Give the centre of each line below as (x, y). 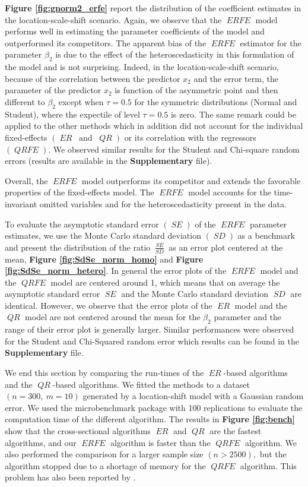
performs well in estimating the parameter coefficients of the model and (135, 31)
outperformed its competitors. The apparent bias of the (106, 42)
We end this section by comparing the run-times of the (104, 373)
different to (25, 101)
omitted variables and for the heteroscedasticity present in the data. (163, 203)
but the (273, 454)
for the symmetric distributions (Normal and (216, 101)
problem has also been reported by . (70, 477)
